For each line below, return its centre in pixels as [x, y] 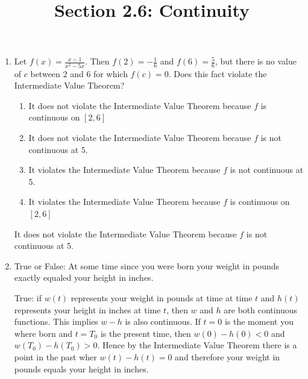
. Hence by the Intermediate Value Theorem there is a [197, 345]
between [45, 73]
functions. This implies [56, 321]
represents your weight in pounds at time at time [162, 298]
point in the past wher [55, 356]
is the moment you [259, 321]
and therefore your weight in [228, 356]
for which [111, 73]
